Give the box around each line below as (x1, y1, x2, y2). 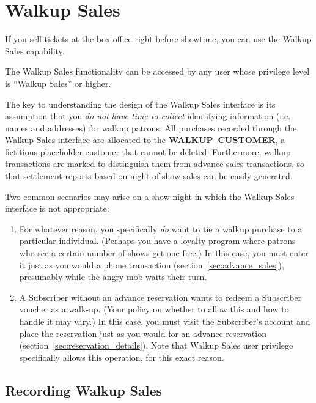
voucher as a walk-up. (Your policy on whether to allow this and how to (19, 303, 289, 316)
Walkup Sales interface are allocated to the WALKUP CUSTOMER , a (5, 133, 285, 146)
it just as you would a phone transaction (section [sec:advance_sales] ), (19, 258, 284, 271)
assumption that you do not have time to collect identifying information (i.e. (5, 109, 291, 122)
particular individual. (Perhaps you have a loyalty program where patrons (19, 234, 296, 247)
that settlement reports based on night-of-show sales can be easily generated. (5, 169, 293, 182)
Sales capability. (5, 44, 65, 57)
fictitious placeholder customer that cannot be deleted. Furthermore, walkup (5, 145, 291, 158)
